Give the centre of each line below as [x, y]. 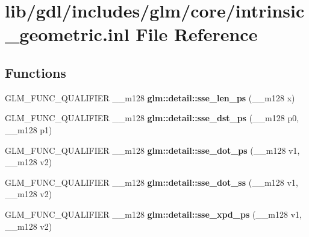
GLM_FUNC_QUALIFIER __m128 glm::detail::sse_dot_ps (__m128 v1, [152, 150]
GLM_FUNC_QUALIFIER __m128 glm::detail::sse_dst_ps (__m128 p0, [152, 118]
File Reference [197, 34]
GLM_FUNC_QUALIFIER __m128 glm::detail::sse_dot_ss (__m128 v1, [151, 182]
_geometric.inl [67, 34]
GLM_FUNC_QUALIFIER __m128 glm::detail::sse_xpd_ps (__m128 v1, [153, 214]
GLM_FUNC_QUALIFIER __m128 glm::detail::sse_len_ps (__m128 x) [150, 97]
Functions [36, 72]
